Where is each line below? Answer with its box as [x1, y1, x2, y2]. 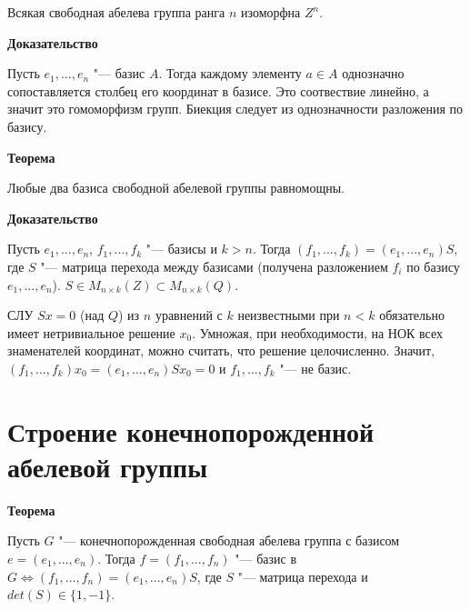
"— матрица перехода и [237, 566, 368, 585]
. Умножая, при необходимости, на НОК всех [192, 323, 444, 342]
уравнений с [155, 305, 223, 325]
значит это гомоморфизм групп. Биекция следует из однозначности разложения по [7, 99, 464, 118]
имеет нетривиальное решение [7, 323, 175, 342]
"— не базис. [279, 358, 352, 377]
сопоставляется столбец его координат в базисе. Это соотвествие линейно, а [7, 81, 429, 100]
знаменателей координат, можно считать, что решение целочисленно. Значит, [7, 341, 435, 360]
